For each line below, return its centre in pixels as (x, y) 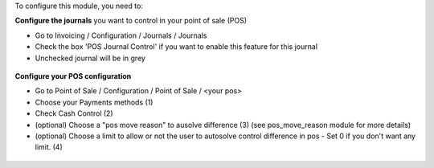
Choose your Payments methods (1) (94, 102)
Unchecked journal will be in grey (90, 58)
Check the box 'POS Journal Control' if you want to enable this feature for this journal (176, 47)
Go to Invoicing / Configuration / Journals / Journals (121, 35)
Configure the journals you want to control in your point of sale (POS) (131, 21)
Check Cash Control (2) (74, 113)
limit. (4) (49, 147)
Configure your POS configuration (73, 76)
